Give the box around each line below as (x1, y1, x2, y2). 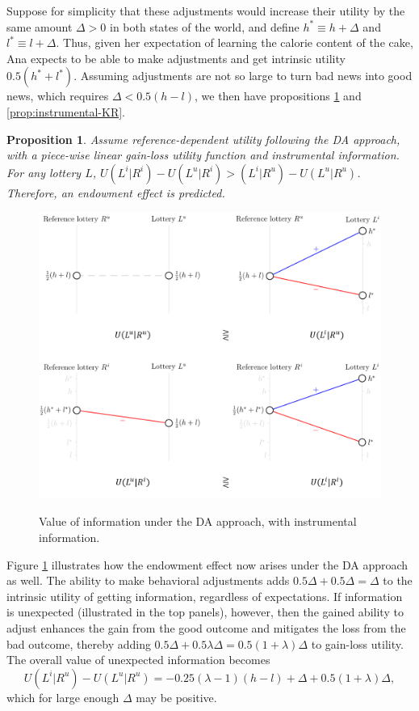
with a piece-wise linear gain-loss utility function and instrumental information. (6, 146, 400, 163)
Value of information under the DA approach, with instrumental (39, 513, 357, 530)
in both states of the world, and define (110, 18, 300, 35)
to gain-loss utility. (311, 635, 404, 652)
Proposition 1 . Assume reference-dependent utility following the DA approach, (6, 130, 400, 147)
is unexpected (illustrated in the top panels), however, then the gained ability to (6, 603, 404, 620)
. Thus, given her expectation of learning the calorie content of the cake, (56, 34, 413, 51)
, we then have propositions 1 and (194, 87, 362, 104)
